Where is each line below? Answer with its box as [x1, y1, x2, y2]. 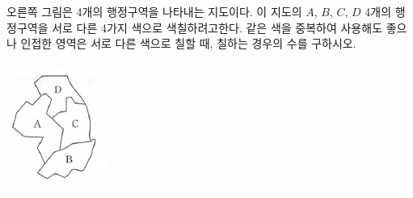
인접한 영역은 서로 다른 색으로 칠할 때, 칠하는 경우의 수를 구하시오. [20, 35, 356, 52]
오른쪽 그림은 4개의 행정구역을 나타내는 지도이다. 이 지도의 [6, 3, 302, 19]
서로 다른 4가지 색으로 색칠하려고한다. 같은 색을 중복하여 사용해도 [52, 19, 383, 36]
